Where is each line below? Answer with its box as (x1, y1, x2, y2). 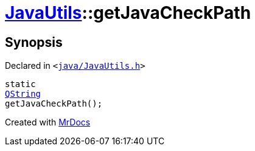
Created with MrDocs (5, 117, 91, 128)
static (5, 79, 36, 90)
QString (5, 89, 41, 99)
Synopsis (5, 34, 63, 50)
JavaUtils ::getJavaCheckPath (5, 2, 251, 23)
